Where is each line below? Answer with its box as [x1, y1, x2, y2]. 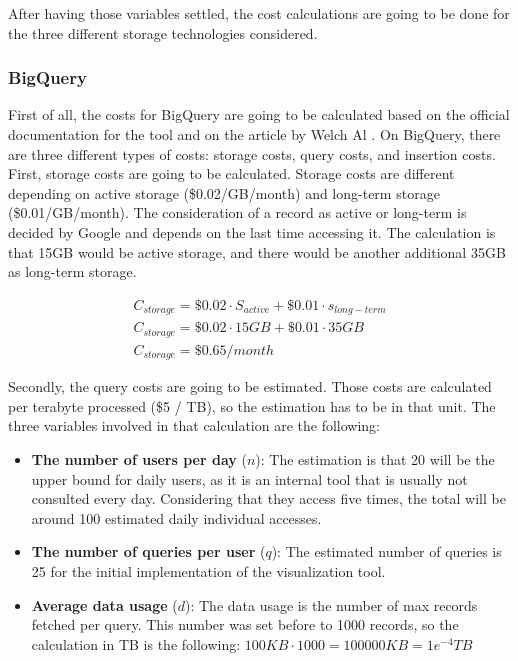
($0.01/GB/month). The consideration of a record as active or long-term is [8, 202, 467, 223]
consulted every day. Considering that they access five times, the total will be [31, 488, 506, 509]
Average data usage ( [31, 594, 178, 615]
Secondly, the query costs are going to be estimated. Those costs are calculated [8, 376, 492, 397]
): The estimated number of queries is [271, 541, 502, 562]
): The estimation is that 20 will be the [255, 448, 495, 469]
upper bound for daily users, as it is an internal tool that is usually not [31, 468, 468, 489]
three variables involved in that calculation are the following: [8, 415, 380, 436]
